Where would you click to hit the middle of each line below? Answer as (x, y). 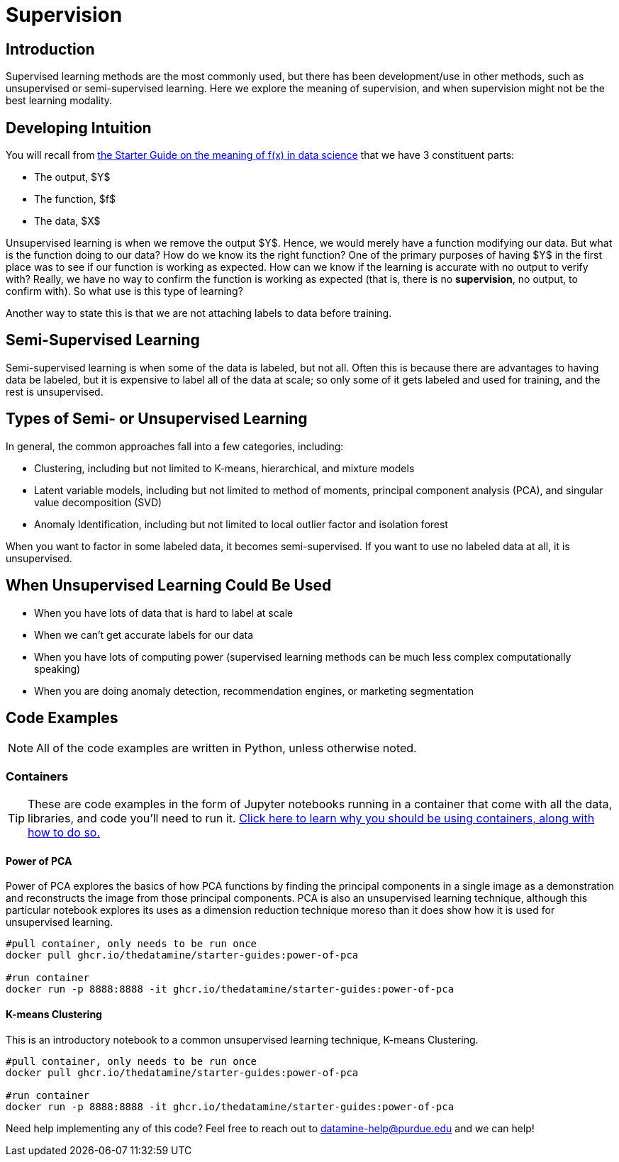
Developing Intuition (79, 128)
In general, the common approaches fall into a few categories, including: (175, 446)
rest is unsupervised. (55, 391)
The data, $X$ (67, 221)
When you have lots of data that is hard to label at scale (164, 613)
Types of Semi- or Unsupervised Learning (157, 419)
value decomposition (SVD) (98, 502)
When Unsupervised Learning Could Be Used (169, 586)
